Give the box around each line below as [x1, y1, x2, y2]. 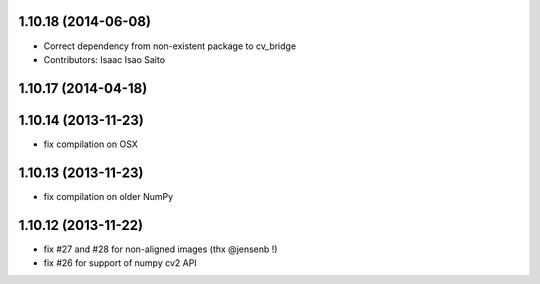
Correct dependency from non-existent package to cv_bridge [43, 40, 297, 52]
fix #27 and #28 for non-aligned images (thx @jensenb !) [43, 243, 278, 255]
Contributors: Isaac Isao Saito [43, 53, 165, 65]
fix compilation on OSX [43, 138, 139, 150]
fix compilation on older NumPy [43, 190, 174, 202]
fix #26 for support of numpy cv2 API [43, 257, 197, 269]
